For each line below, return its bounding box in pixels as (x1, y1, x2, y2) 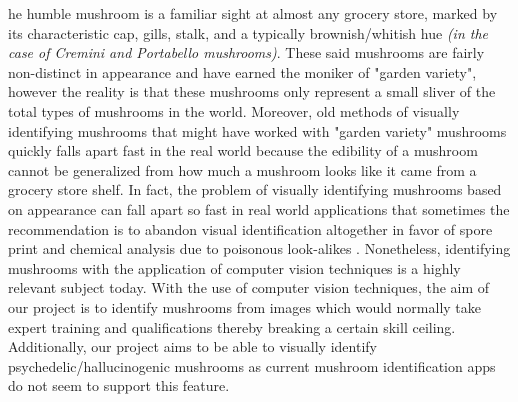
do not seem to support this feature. (8, 375, 230, 396)
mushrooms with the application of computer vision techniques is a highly (8, 257, 461, 278)
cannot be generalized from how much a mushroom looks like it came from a (8, 159, 477, 180)
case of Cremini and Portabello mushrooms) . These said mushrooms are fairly (8, 42, 485, 63)
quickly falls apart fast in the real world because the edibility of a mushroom (8, 140, 478, 161)
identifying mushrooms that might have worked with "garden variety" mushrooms (8, 120, 507, 141)
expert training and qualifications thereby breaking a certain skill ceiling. (8, 316, 456, 337)
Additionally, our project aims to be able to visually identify (8, 336, 377, 357)
